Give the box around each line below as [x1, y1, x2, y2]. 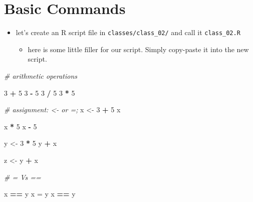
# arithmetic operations [4, 70, 77, 81]
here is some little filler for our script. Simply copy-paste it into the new [28, 44, 249, 54]
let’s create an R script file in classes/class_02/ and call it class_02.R [16, 27, 240, 38]
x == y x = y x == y [4, 188, 76, 199]
